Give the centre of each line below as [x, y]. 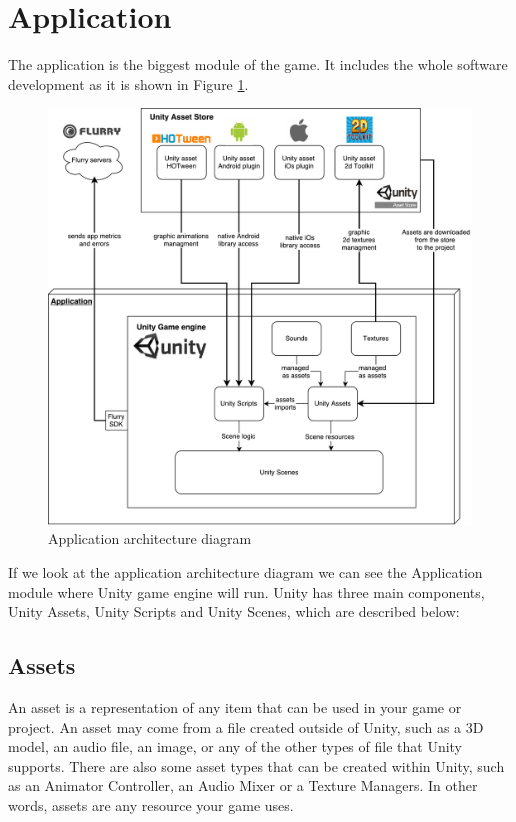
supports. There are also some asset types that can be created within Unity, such [256, 765]
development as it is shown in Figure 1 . [128, 83]
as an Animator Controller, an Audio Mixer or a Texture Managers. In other [243, 785]
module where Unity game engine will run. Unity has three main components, [246, 591]
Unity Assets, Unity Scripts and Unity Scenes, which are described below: [234, 611]
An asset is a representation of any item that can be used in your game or [235, 707]
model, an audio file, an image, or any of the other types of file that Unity [235, 746]
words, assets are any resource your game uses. [151, 805]
